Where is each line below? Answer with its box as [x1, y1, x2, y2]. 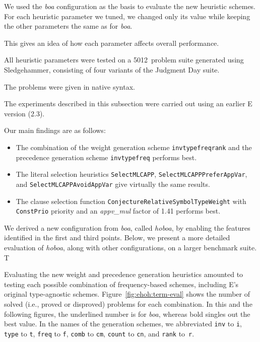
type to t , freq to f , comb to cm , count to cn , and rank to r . [4, 328, 194, 338]
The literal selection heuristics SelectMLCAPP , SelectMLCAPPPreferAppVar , [16, 169, 247, 179]
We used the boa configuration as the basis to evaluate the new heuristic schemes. [4, 1, 256, 11]
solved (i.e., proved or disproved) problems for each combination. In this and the [4, 299, 252, 309]
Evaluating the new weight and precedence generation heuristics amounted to [4, 269, 243, 280]
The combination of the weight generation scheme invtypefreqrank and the [16, 142, 252, 152]
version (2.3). [4, 108, 45, 118]
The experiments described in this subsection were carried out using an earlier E [4, 98, 252, 109]
